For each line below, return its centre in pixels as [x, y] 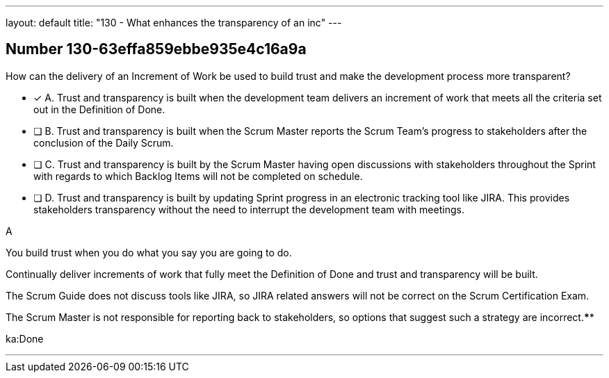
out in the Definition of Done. [99, 109]
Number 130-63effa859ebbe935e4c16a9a [156, 49]
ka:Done [25, 338]
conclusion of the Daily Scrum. [104, 142]
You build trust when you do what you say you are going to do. [149, 252]
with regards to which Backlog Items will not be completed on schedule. [198, 176]
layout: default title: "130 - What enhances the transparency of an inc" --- [174, 23]
